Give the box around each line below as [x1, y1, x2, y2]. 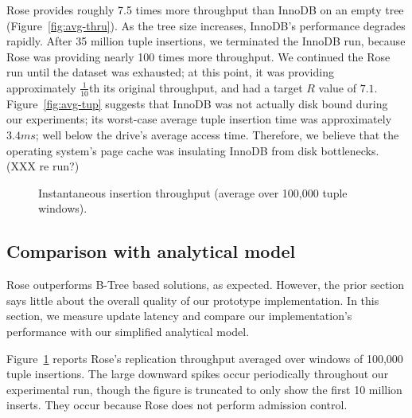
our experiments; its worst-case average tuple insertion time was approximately [6, 111, 392, 127]
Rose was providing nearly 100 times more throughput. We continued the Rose [6, 48, 391, 64]
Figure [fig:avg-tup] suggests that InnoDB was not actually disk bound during [6, 95, 388, 111]
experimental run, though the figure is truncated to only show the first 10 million [6, 381, 402, 397]
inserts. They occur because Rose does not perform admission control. [6, 397, 348, 413]
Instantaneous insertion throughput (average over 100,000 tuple [38, 184, 348, 201]
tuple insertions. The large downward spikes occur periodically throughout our [6, 365, 389, 382]
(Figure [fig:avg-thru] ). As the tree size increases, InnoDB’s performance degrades [6, 17, 406, 33]
